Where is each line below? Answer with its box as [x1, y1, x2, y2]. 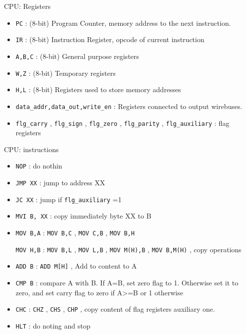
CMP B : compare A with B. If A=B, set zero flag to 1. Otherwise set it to [15, 277, 239, 287]
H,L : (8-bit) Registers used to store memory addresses [15, 84, 181, 95]
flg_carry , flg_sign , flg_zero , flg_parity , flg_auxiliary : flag [15, 117, 230, 128]
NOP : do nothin [15, 161, 62, 171]
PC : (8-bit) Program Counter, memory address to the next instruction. [15, 17, 231, 28]
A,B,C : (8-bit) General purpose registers [15, 51, 139, 61]
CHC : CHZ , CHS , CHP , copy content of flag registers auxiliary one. [15, 304, 215, 314]
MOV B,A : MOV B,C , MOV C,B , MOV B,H [15, 227, 135, 237]
